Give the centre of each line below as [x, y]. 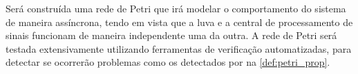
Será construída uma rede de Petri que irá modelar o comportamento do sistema [176, 8]
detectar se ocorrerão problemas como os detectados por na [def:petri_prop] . [168, 62]
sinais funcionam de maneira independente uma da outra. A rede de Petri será [171, 35]
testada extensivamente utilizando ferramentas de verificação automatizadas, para [179, 48]
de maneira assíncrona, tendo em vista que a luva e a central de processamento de [179, 22]
